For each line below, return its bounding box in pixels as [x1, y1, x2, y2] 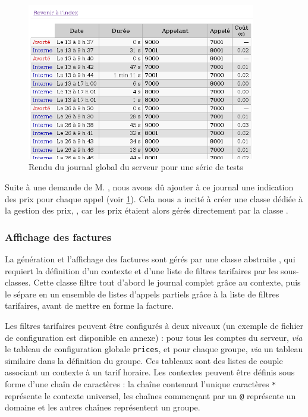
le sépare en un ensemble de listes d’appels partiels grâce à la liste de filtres [5, 287, 279, 300]
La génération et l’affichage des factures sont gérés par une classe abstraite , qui [5, 252, 296, 265]
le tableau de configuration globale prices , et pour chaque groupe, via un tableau [5, 343, 303, 355]
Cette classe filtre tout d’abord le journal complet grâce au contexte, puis [33, 276, 301, 289]
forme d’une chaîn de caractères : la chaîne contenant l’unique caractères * [5, 377, 276, 390]
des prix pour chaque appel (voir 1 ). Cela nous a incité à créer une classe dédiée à [5, 192, 303, 205]
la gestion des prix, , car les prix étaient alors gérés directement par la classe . [5, 204, 288, 217]
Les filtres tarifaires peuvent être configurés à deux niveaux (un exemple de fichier [5, 319, 303, 331]
